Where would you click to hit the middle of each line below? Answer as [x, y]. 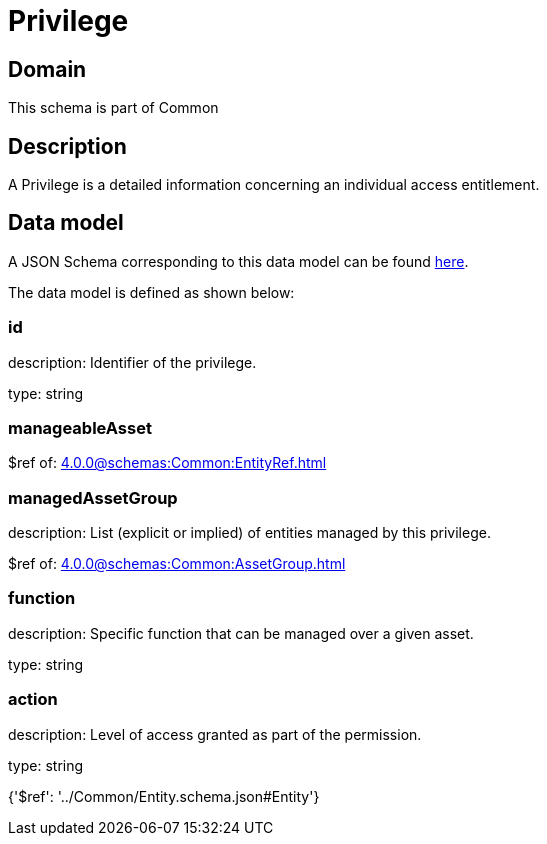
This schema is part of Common [113, 108]
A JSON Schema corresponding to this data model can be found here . [238, 261]
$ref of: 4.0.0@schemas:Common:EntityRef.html [167, 463]
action [33, 699]
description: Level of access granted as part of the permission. [215, 734]
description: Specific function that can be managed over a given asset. [241, 633]
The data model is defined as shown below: [151, 292]
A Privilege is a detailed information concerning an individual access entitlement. [274, 185]
